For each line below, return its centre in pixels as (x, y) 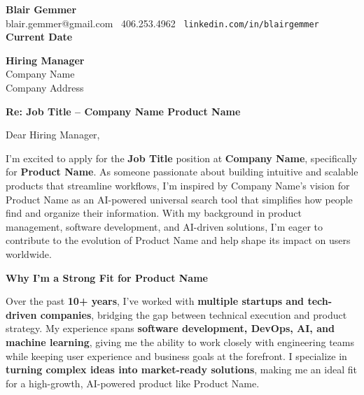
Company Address (45, 88)
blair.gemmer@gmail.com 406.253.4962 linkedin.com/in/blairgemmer (162, 23)
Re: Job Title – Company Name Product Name (123, 111)
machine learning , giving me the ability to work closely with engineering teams (180, 342)
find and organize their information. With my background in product (154, 213)
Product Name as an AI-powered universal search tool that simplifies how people (179, 199)
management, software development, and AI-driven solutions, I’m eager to (164, 226)
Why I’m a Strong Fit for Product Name (107, 277)
